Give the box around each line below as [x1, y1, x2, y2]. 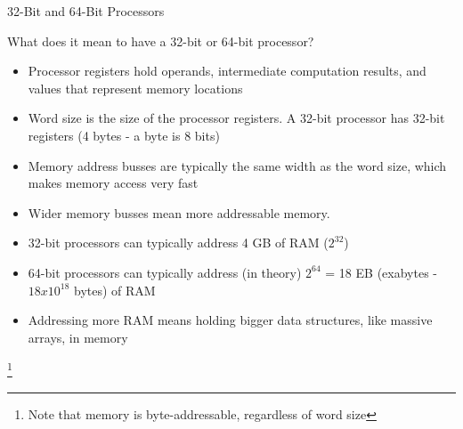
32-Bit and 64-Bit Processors [7, 2, 165, 20]
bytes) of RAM [74, 280, 156, 299]
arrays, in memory [28, 328, 128, 346]
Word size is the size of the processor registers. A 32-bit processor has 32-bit [28, 109, 445, 127]
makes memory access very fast [28, 174, 199, 192]
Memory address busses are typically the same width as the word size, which [28, 156, 447, 174]
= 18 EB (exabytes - [325, 263, 437, 281]
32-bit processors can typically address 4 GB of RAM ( [28, 233, 329, 252]
